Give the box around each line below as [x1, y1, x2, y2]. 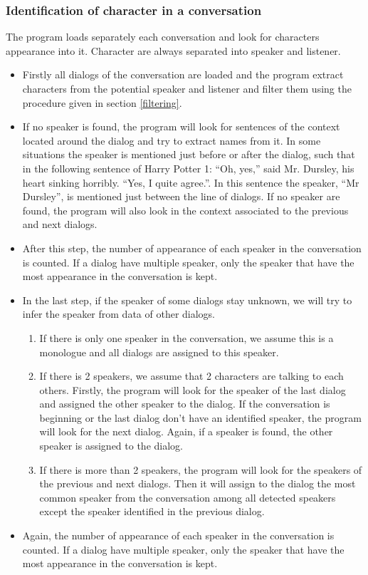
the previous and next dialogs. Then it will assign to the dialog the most [39, 476, 356, 491]
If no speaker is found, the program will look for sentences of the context [22, 119, 340, 134]
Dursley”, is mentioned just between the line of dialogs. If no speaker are [22, 189, 340, 204]
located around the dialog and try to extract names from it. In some [22, 133, 321, 147]
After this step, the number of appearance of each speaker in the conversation [22, 240, 362, 255]
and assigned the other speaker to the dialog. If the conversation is [39, 396, 330, 411]
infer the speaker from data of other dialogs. [22, 306, 216, 321]
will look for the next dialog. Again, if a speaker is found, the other [39, 424, 333, 439]
